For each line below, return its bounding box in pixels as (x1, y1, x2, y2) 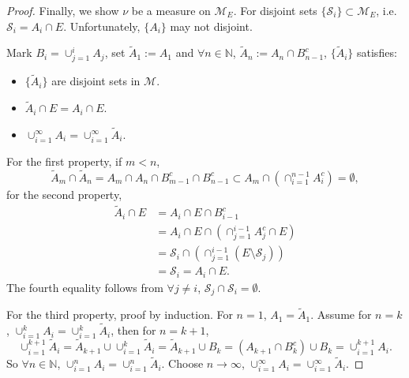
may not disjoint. (170, 17, 253, 34)
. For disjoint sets (233, 2, 317, 18)
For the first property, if (6, 152, 122, 169)
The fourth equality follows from (6, 279, 163, 295)
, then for (111, 322, 156, 339)
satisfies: (357, 44, 397, 61)
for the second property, (6, 185, 122, 202)
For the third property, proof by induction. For (6, 306, 233, 323)
